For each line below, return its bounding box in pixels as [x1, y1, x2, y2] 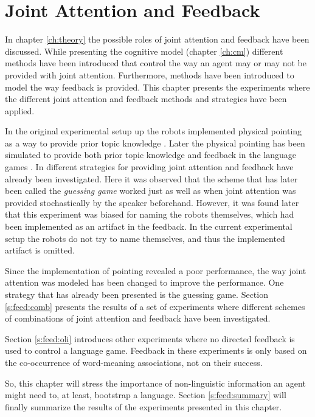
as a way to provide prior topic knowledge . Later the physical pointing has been [5, 136, 305, 149]
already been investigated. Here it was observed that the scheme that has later [5, 172, 298, 185]
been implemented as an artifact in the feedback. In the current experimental [5, 220, 292, 233]
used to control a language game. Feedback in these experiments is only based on [5, 344, 307, 357]
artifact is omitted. [5, 244, 75, 257]
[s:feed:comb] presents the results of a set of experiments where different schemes [5, 300, 305, 312]
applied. [5, 104, 35, 117]
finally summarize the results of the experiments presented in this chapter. [5, 400, 282, 413]
